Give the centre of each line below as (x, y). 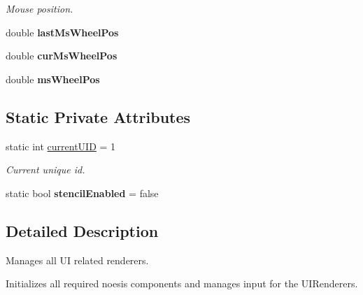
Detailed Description (82, 230)
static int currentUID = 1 (61, 146)
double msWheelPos (53, 79)
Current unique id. (45, 170)
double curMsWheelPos (62, 56)
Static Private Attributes (98, 116)
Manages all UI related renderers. (77, 260)
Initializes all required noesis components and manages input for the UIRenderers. (182, 283)
